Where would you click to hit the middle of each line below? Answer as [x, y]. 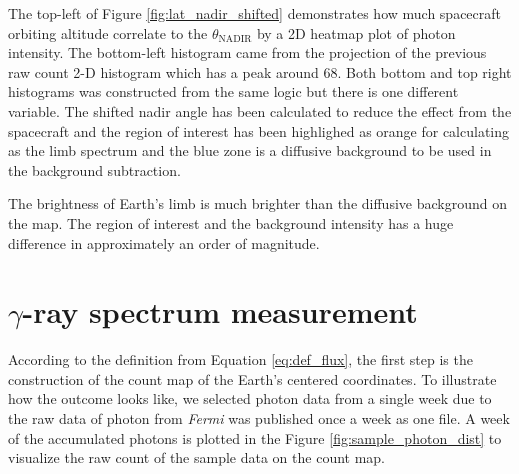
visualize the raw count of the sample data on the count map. [197, 457]
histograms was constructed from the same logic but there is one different [233, 91]
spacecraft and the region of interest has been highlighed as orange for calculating [259, 130]
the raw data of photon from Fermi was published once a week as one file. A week [259, 418]
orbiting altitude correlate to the [108, 32]
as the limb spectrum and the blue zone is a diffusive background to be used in [250, 150]
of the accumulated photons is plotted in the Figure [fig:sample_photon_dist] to [255, 437]
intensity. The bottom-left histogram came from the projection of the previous [247, 52]
